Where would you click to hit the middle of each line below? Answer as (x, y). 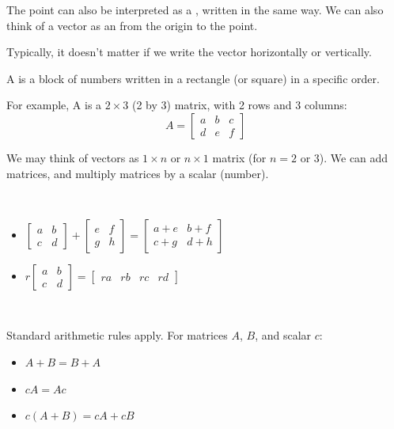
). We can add (354, 157)
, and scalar (283, 335)
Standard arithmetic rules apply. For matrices (117, 335)
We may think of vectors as (73, 157)
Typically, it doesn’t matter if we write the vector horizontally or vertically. (189, 52)
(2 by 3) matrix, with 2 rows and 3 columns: (239, 105)
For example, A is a (54, 105)
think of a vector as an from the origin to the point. (132, 25)
